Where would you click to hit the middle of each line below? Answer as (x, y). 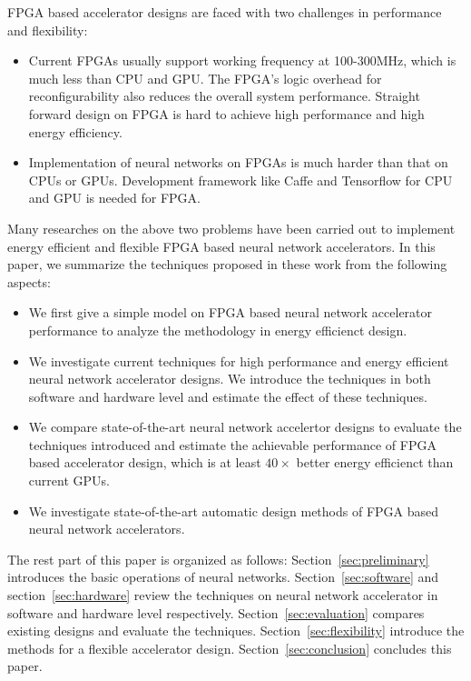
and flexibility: (48, 30)
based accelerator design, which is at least (145, 462)
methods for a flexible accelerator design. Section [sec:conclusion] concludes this (230, 648)
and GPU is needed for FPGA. (114, 198)
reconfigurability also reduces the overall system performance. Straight (224, 96)
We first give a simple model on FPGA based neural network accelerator (231, 312)
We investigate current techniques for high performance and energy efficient (239, 361)
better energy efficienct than (375, 462)
